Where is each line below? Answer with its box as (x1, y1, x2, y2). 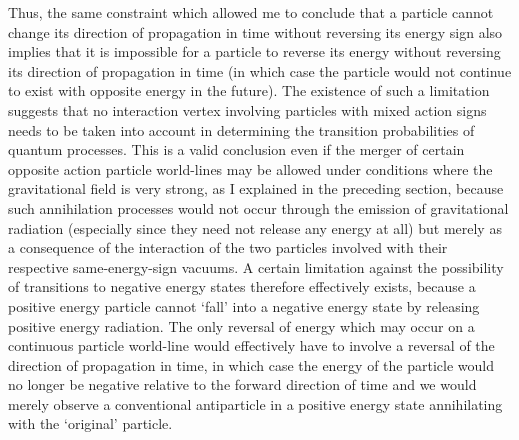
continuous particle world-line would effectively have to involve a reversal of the (8, 335, 495, 356)
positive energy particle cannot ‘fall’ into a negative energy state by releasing (8, 295, 480, 316)
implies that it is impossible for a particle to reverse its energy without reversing (8, 41, 501, 62)
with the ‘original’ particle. (8, 413, 173, 434)
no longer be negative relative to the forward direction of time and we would (8, 374, 477, 395)
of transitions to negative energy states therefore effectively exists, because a (8, 276, 476, 297)
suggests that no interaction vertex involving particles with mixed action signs (8, 99, 487, 120)
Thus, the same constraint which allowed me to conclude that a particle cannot (8, 2, 494, 22)
